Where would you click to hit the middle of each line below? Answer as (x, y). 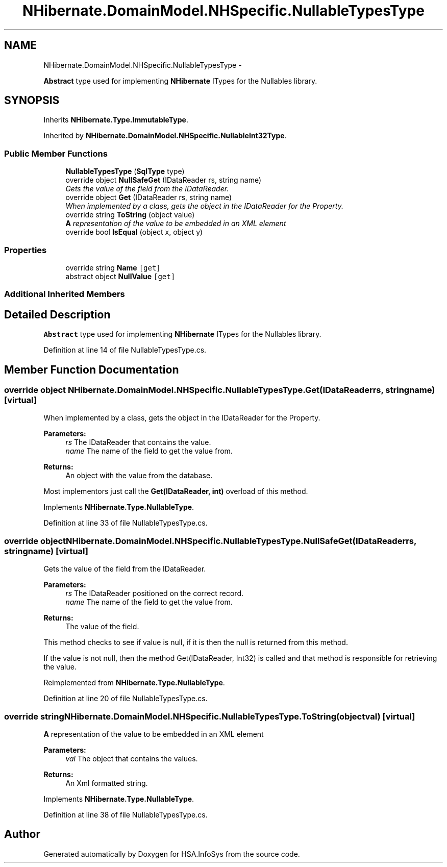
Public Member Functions (56, 153)
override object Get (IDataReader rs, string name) (149, 197)
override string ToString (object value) (130, 215)
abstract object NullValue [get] (120, 276)
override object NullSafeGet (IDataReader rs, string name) (164, 180)
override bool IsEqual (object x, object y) (134, 232)
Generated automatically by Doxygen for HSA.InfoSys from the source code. (172, 854)
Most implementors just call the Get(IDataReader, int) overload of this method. (176, 491)
